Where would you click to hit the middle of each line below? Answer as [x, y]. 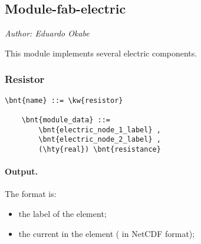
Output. [21, 171]
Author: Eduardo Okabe [47, 33]
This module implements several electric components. [101, 53]
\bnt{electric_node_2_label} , [100, 140]
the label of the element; [62, 213]
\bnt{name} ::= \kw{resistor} [64, 100]
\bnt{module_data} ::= [66, 120]
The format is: [31, 194]
